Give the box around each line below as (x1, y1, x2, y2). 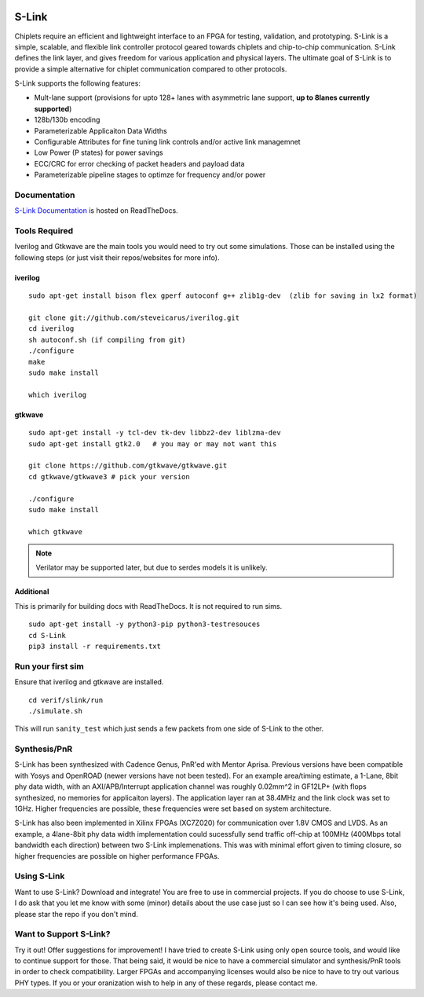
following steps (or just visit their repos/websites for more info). (14, 252, 220, 262)
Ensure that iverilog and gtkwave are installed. (14, 677, 164, 687)
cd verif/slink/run (28, 695, 104, 705)
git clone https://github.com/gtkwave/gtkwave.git (28, 461, 228, 471)
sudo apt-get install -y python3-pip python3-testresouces (28, 620, 261, 629)
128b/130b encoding (34, 115, 101, 125)
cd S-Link (28, 631, 66, 640)
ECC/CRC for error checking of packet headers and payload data (34, 159, 245, 168)
